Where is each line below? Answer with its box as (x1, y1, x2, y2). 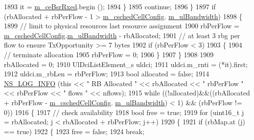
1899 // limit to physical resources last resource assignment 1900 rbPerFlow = (4, 21, 240, 31)
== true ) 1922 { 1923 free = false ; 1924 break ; (4, 126, 144, 136)
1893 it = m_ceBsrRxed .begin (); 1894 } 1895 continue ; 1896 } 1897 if (4, 1, 216, 11)
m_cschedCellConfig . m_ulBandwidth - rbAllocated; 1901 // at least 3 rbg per (4, 30, 240, 40)
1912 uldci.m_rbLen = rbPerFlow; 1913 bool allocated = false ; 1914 (4, 69, 209, 79)
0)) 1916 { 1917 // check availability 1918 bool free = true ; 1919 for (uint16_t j (4, 107, 244, 117)
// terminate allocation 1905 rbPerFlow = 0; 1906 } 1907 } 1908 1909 (4, 49, 214, 59)
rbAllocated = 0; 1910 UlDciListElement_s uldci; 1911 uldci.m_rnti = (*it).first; (4, 59, 248, 69)
